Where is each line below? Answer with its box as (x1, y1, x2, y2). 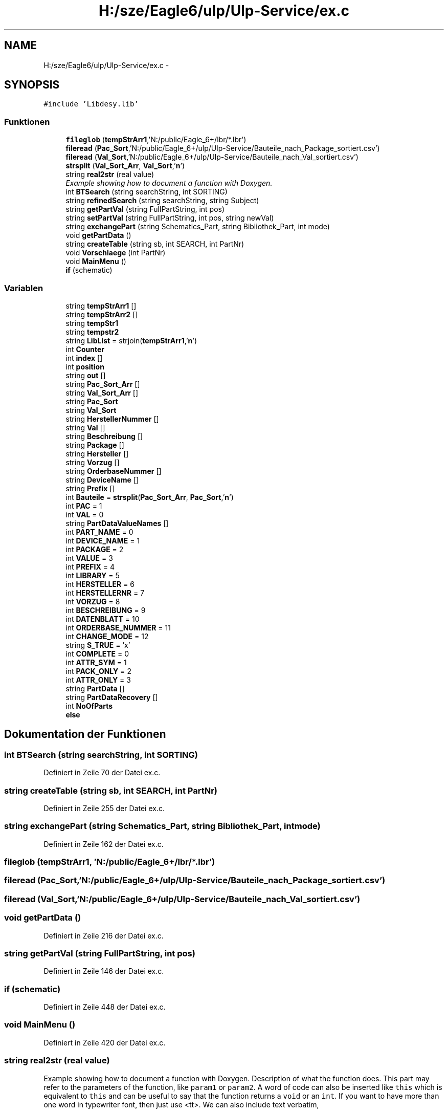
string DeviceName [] (65, 475, 139, 484)
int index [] (65, 353, 103, 362)
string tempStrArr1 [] (65, 301, 137, 310)
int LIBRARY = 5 (65, 571, 120, 580)
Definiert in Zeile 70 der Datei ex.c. (43, 768, 161, 777)
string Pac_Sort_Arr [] (65, 379, 140, 388)
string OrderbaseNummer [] (65, 466, 162, 475)
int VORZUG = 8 (65, 597, 120, 606)
